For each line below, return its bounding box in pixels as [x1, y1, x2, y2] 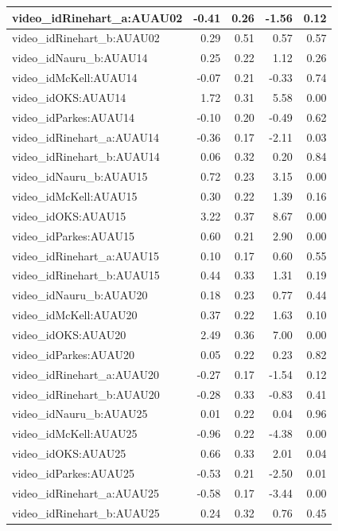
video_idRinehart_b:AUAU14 [12, 148, 160, 165]
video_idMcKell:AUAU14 [12, 69, 138, 86]
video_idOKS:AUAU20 [12, 326, 126, 342]
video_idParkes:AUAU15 [12, 227, 134, 244]
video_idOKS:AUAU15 [12, 207, 126, 224]
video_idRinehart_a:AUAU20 [12, 365, 159, 382]
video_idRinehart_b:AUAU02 [12, 29, 160, 46]
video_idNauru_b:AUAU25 [12, 405, 148, 422]
